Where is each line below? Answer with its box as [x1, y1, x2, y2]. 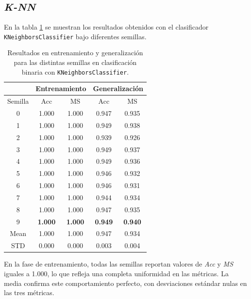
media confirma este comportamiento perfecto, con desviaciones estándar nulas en [4, 278, 247, 288]
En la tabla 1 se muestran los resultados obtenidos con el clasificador [4, 22, 209, 32]
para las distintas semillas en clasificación [14, 57, 137, 67]
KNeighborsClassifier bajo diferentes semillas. [4, 31, 147, 41]
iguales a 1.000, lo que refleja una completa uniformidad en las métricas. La [4, 268, 229, 278]
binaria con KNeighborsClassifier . [21, 66, 129, 77]
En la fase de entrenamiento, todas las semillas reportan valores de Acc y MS [4, 259, 234, 269]
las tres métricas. [4, 287, 54, 298]
